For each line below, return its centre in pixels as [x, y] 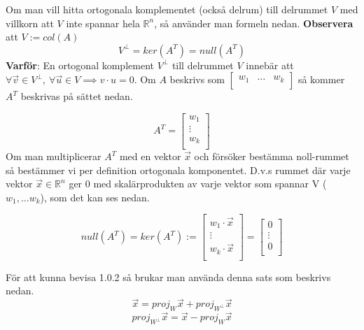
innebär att [270, 65]
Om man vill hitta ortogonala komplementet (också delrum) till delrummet [167, 9]
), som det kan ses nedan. [95, 197]
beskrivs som [197, 79]
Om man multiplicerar [54, 156]
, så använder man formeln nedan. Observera [254, 23]
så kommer [321, 79]
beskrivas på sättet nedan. [77, 96]
